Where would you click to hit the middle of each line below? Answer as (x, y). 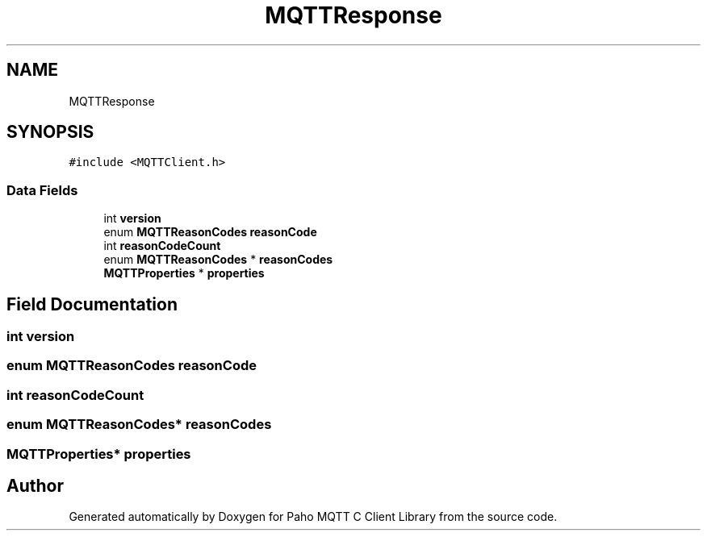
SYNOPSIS (50, 132)
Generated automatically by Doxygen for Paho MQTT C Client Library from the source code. (313, 517)
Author (35, 485)
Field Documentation (92, 304)
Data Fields (42, 190)
